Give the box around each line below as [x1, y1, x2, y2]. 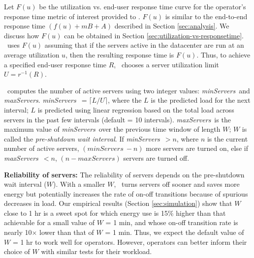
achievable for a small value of [4, 217, 95, 228]
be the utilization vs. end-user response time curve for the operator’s [39, 1, 246, 11]
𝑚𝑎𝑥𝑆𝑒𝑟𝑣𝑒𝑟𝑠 [78, 155, 115, 162]
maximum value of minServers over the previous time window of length [4, 124, 221, 134]
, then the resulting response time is [65, 49, 174, 59]
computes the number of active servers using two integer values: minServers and [7, 85, 250, 95]
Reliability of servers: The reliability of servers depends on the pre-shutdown [4, 169, 245, 179]
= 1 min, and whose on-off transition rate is [105, 217, 238, 228]
